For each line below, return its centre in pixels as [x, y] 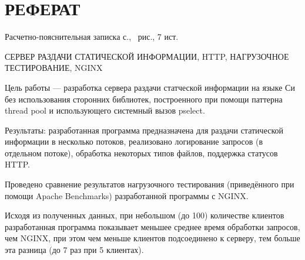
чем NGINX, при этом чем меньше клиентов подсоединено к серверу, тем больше [152, 238]
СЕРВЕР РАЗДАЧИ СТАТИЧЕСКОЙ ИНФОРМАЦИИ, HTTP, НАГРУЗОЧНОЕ [147, 56]
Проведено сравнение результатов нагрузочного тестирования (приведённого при [150, 184]
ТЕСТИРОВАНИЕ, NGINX [54, 68]
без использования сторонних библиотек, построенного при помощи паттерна [144, 99]
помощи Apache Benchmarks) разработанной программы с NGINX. [127, 195]
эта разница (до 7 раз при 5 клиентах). [74, 250]
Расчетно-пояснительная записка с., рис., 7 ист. [92, 37]
